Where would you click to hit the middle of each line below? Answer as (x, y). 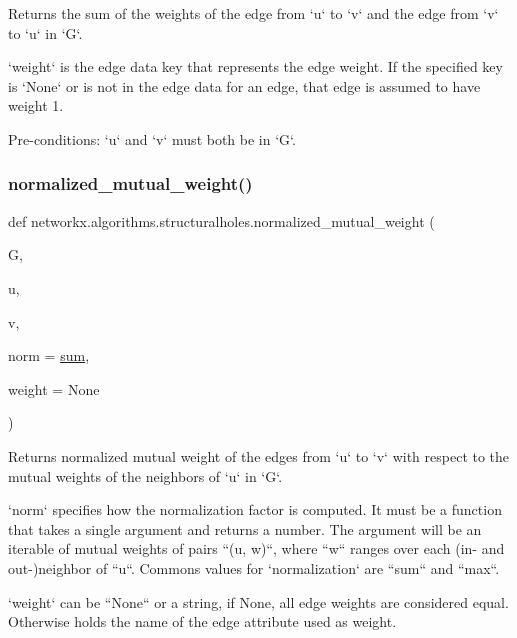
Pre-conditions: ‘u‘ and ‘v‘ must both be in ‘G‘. (152, 138)
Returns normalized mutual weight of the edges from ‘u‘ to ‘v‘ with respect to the (259, 455)
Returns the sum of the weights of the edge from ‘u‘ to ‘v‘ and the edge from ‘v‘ (253, 13)
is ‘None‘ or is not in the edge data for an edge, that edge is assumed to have (244, 85)
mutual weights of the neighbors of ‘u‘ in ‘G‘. (145, 475)
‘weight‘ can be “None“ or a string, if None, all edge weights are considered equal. (258, 601)
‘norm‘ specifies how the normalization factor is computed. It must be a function (255, 509)
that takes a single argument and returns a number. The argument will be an (245, 528)
